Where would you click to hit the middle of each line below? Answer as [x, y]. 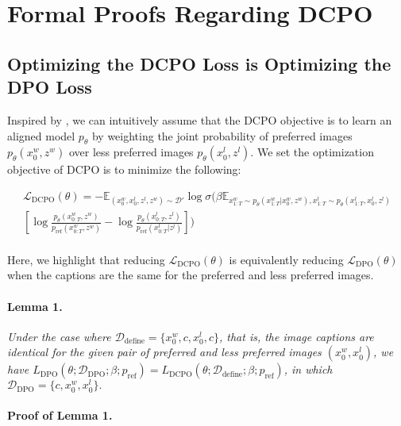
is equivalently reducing [286, 259]
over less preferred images [131, 152]
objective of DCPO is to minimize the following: [124, 169]
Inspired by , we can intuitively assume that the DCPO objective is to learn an [200, 119]
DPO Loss [50, 87]
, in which [308, 369]
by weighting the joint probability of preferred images [222, 135]
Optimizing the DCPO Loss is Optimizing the [199, 63]
